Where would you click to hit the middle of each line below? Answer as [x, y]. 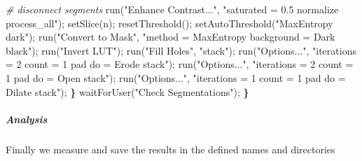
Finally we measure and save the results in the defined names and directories [170, 149]
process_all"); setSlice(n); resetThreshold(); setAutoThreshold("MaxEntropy [169, 23]
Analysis [27, 119]
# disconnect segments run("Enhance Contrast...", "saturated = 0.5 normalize [172, 9]
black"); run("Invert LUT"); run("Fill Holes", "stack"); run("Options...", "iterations [181, 50]
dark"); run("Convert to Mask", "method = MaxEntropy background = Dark [170, 37]
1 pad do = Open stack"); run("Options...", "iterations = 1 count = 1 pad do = [176, 77]
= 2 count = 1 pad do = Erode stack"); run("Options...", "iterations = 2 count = [180, 64]
